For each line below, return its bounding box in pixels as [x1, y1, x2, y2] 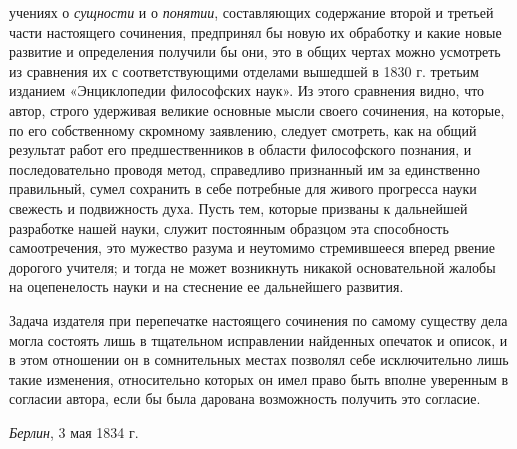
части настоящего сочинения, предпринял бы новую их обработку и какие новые [9, 21, 502, 42]
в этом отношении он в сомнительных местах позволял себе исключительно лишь [9, 349, 509, 370]
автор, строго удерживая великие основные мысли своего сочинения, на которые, [9, 99, 505, 120]
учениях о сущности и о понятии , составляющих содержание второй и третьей [9, 2, 494, 22]
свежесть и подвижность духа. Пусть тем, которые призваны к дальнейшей [9, 197, 468, 218]
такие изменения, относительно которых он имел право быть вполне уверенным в [9, 368, 509, 389]
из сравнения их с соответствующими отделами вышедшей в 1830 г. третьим [9, 60, 479, 81]
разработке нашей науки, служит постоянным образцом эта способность [9, 217, 449, 238]
